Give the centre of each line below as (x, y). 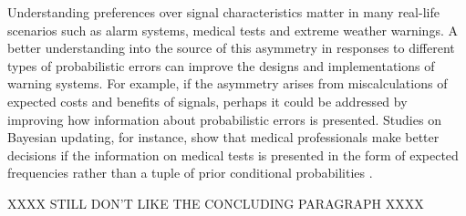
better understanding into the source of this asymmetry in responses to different (231, 48)
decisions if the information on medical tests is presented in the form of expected (233, 154)
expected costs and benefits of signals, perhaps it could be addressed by (207, 101)
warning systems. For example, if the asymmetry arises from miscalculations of (228, 83)
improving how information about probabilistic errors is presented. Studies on (224, 119)
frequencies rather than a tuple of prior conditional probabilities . (190, 173)
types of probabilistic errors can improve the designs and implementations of (221, 65)
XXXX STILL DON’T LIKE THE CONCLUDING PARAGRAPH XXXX (216, 203)
